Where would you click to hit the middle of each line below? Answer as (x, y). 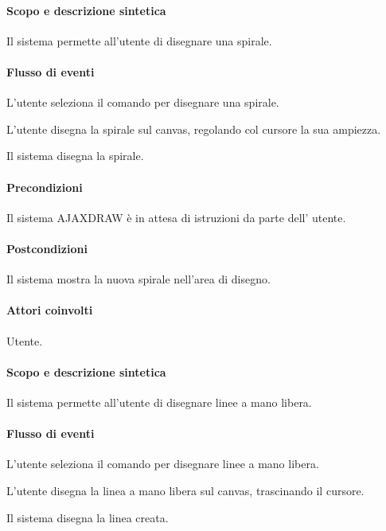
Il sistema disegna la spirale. (75, 156)
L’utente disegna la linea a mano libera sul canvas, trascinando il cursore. (185, 490)
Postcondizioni (47, 248)
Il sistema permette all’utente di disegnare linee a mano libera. (159, 402)
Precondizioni (45, 187)
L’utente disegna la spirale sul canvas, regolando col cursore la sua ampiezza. (194, 129)
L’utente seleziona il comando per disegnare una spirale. (143, 102)
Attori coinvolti (50, 310)
